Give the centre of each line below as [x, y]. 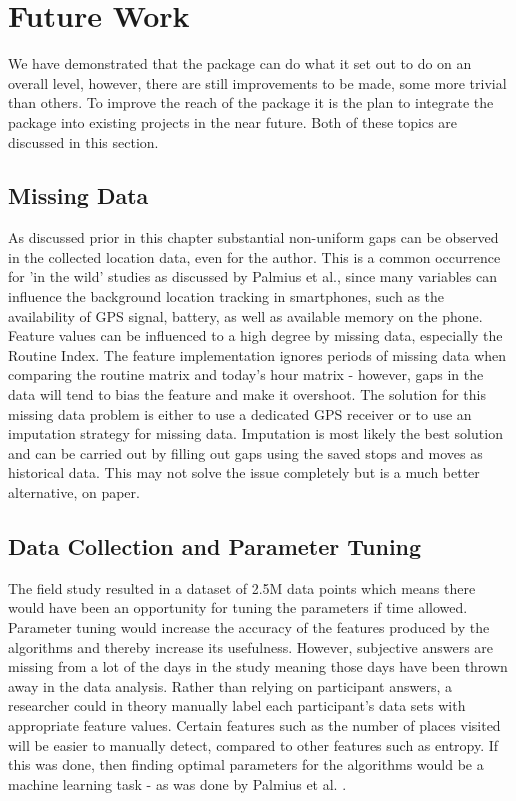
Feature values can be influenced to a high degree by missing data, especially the [255, 335]
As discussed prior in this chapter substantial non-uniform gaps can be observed [253, 237]
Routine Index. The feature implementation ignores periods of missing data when [257, 354]
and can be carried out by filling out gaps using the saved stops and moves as [245, 452]
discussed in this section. [83, 141]
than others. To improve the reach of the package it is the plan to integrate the [251, 102]
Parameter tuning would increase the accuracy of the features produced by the [249, 627]
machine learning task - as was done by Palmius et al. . [177, 783]
